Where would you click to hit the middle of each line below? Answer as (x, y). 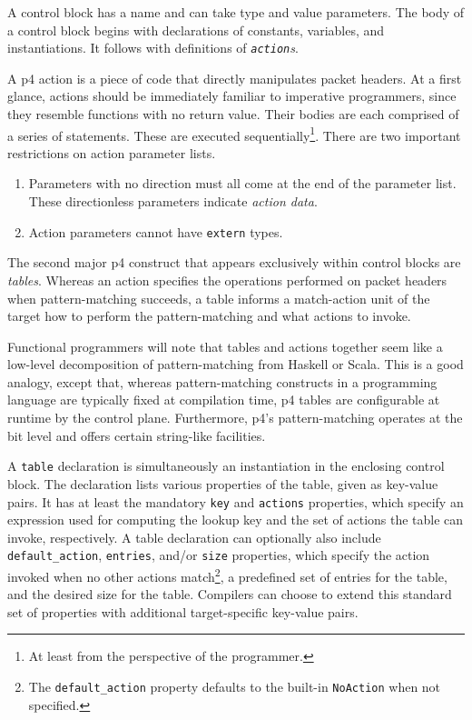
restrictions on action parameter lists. (112, 152)
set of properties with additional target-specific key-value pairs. (183, 611)
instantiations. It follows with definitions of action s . (153, 48)
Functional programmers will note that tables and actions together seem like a (225, 346)
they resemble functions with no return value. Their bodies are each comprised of (233, 114)
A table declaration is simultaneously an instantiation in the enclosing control (226, 466)
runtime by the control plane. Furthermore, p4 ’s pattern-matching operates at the (235, 418)
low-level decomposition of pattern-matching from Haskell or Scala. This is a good (236, 364)
